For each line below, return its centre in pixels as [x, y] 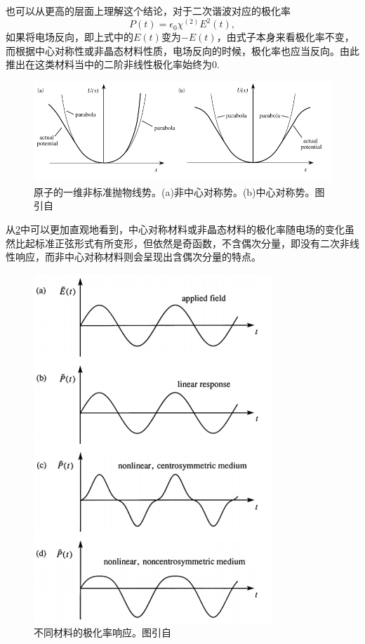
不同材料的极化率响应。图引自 [102, 632]
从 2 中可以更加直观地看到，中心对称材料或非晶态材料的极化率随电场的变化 [175, 229]
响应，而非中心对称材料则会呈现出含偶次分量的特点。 [138, 257]
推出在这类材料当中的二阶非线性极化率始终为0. [113, 64]
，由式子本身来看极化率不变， [285, 37]
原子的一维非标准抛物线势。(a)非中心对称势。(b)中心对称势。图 [179, 191]
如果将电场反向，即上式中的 [69, 37]
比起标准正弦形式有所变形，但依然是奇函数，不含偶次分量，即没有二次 [177, 243]
